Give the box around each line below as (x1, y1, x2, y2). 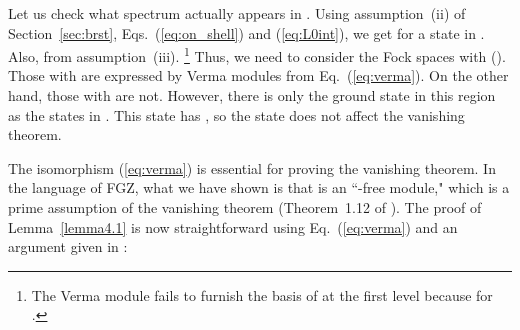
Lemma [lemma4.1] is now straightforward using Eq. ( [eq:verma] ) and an (8, 216, 458, 237)
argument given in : (8, 236, 128, 257)
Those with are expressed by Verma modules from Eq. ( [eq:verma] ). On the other (8, 65, 509, 86)
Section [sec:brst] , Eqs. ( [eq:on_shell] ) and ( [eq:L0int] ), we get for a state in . (8, 22, 485, 43)
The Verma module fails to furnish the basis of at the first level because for (31, 284, 493, 305)
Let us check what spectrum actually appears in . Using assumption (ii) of (8, 3, 466, 23)
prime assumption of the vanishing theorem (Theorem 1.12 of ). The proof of (8, 197, 482, 217)
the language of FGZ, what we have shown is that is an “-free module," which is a (8, 177, 510, 198)
